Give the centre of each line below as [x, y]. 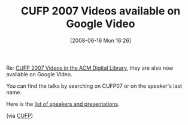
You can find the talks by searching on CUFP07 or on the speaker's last [94, 86]
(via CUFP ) [20, 115]
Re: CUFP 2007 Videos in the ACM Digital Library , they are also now [90, 68]
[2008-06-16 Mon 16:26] [101, 40]
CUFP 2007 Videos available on [101, 11]
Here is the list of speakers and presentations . [63, 104]
